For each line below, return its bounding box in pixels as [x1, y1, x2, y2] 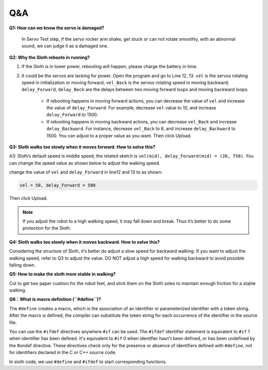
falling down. [9, 262, 36, 268]
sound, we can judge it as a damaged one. [21, 43, 109, 49]
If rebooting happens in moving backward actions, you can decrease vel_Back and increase [46, 118, 237, 124]
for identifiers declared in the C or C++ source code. [9, 350, 117, 356]
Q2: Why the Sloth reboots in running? [9, 54, 90, 60]
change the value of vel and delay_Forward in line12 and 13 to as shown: [9, 169, 163, 175]
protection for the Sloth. [22, 225, 71, 231]
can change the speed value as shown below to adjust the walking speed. [9, 160, 161, 166]
